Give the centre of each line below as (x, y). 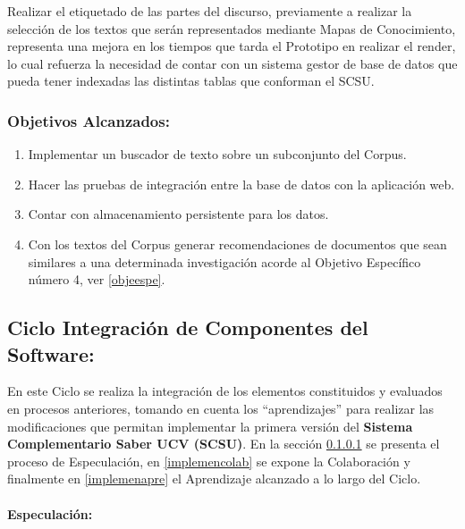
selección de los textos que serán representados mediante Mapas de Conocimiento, (232, 28)
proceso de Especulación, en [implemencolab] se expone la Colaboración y (209, 461)
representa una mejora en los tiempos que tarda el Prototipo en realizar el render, (232, 46)
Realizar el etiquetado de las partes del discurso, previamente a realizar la (210, 11)
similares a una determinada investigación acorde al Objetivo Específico (224, 261)
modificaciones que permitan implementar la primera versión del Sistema (210, 426)
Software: (51, 353)
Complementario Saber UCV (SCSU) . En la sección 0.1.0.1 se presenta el (224, 444)
